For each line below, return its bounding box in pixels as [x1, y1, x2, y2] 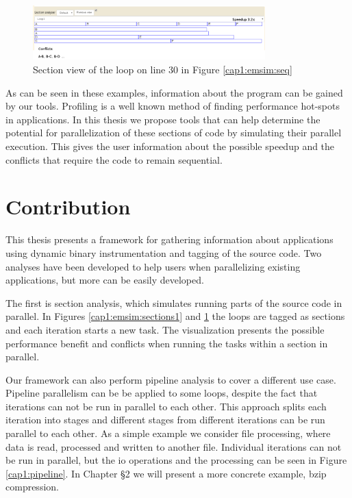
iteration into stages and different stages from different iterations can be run [5, 412, 325, 427]
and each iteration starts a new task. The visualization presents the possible [5, 322, 325, 336]
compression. [5, 480, 59, 494]
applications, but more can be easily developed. [5, 273, 204, 287]
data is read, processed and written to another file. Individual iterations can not [5, 439, 342, 453]
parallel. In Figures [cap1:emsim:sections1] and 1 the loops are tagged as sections [5, 309, 345, 323]
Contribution [5, 192, 131, 221]
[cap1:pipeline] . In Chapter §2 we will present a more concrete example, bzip [5, 466, 327, 480]
